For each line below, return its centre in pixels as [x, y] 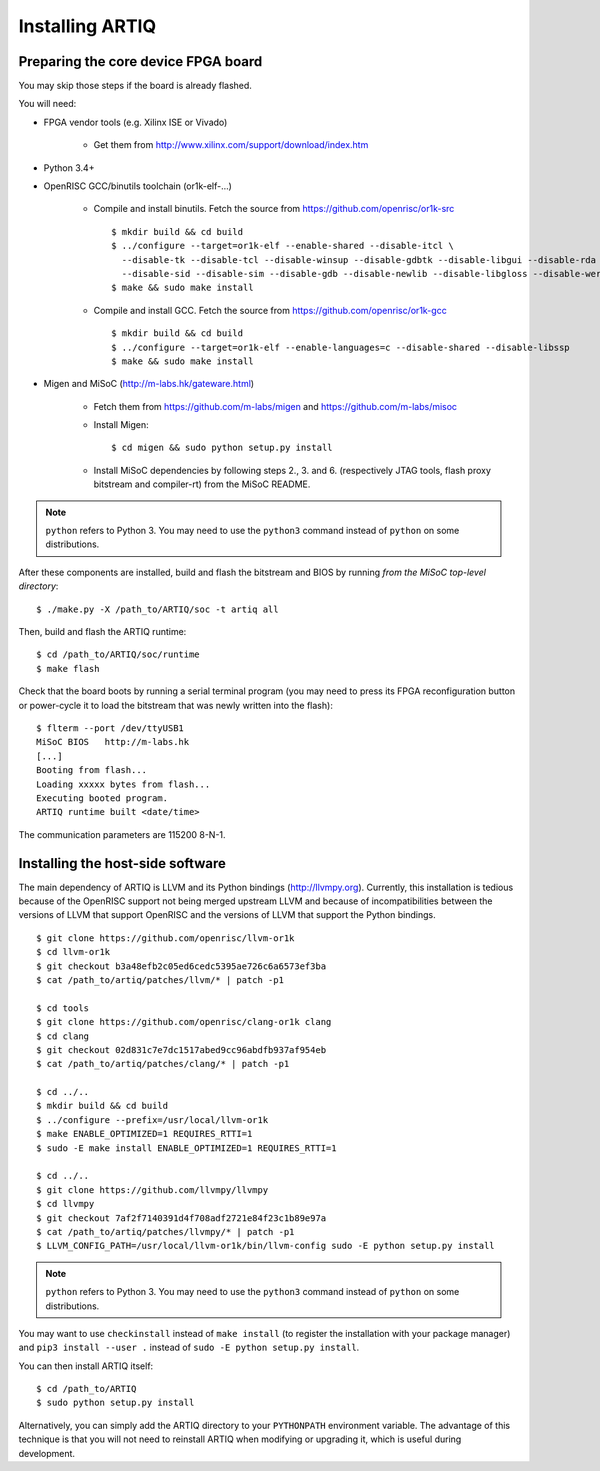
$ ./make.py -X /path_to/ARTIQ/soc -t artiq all [157, 609]
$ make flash [68, 668]
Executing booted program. [102, 798]
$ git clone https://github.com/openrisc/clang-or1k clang [184, 1022]
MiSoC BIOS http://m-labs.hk [113, 742]
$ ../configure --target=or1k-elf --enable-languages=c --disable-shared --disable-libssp [340, 347]
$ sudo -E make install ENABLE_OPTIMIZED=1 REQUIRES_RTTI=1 [186, 1148]
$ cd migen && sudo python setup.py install [222, 448]
